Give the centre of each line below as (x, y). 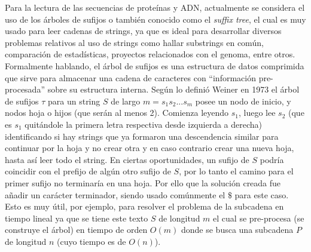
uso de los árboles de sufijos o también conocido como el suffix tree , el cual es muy (155, 19)
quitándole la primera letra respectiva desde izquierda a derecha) (143, 124)
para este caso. (262, 194)
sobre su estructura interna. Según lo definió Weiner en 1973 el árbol (173, 89)
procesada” (25, 89)
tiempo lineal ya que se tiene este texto (77, 218)
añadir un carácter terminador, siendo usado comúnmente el (115, 194)
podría (272, 159)
